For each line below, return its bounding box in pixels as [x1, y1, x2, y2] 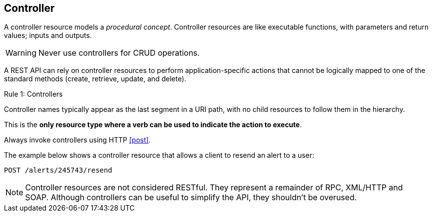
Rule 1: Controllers [4, 90, 63, 99]
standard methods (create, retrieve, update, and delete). [4, 74, 187, 83]
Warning [5, 48, 37, 58]
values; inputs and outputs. [4, 31, 92, 40]
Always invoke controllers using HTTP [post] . [4, 136, 151, 144]
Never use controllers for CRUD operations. [38, 48, 200, 58]
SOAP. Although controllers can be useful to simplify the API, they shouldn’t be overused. [25, 192, 357, 203]
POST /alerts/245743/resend [4, 166, 113, 175]
